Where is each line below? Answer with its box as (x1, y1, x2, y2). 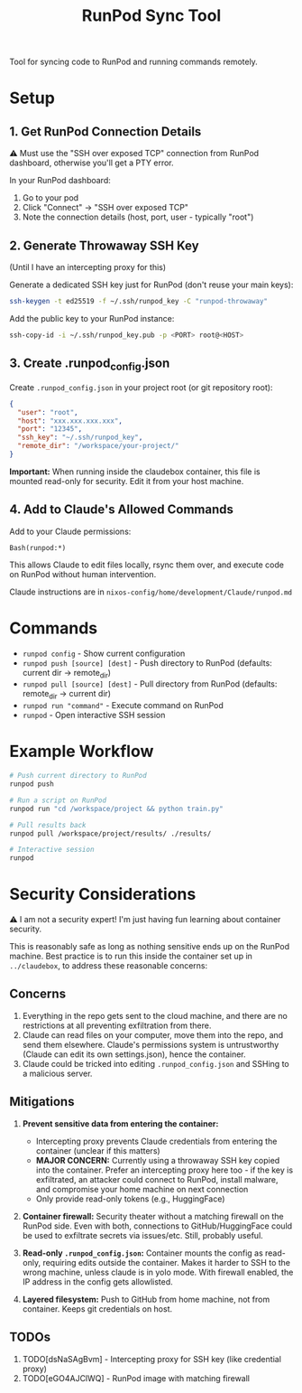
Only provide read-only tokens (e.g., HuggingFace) (35, 1193, 225, 1204)
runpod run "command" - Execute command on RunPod (22, 700, 224, 711)
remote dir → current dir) (22, 688, 111, 701)
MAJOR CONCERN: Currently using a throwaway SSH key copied (35, 1155, 280, 1165)
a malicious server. (22, 1068, 93, 1079)
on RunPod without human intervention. (9, 568, 157, 579)
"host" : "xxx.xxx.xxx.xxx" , (17, 416, 124, 425)
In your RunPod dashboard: (9, 175, 111, 186)
